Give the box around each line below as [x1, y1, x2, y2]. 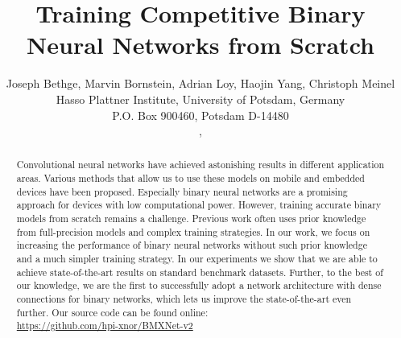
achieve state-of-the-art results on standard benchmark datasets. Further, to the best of [16, 265, 383, 278]
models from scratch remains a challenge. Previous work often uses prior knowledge [16, 212, 366, 225]
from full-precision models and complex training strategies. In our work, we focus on [16, 225, 370, 238]
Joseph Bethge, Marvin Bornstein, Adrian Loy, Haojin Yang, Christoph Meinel [6, 75, 395, 92]
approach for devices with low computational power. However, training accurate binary [16, 198, 382, 212]
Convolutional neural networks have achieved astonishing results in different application [16, 158, 385, 171]
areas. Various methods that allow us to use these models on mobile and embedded [16, 171, 365, 185]
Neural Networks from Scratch [27, 28, 374, 61]
